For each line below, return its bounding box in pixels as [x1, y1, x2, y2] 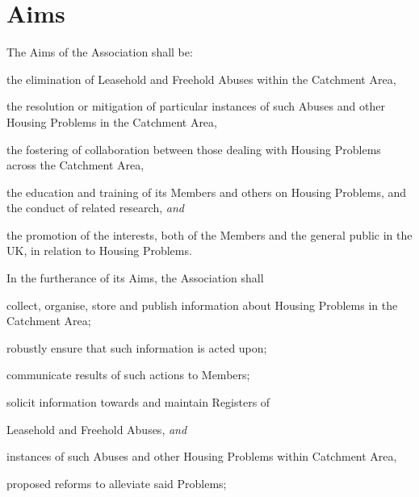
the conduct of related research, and [6, 199, 184, 216]
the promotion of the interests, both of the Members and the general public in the [6, 226, 413, 243]
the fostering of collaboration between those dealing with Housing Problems [6, 140, 381, 157]
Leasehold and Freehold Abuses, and [6, 420, 187, 437]
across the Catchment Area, [6, 157, 145, 173]
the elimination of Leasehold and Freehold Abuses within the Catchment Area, [6, 70, 396, 87]
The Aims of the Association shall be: [6, 44, 193, 61]
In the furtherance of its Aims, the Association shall [6, 269, 264, 286]
